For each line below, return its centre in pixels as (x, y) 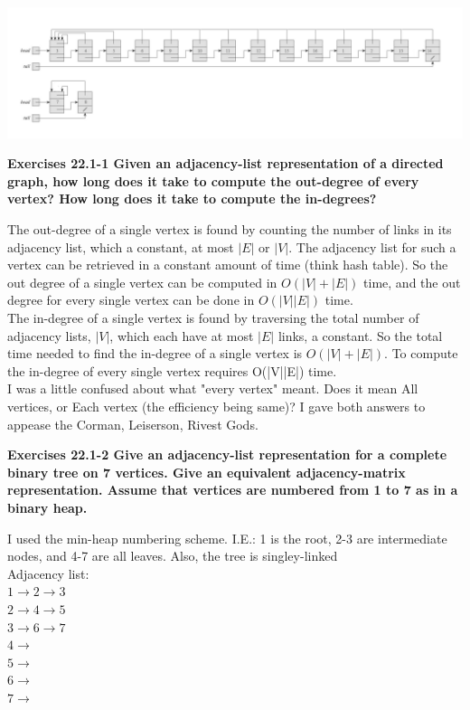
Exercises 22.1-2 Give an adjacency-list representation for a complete (227, 454)
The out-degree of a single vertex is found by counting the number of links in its (230, 229)
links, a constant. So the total (360, 335)
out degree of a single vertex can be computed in (142, 282)
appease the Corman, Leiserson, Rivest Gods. (133, 424)
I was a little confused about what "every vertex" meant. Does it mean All (213, 388)
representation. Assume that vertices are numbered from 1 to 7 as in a (233, 490)
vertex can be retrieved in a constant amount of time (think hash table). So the (228, 265)
